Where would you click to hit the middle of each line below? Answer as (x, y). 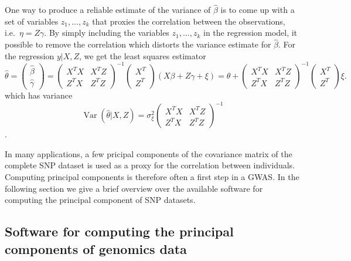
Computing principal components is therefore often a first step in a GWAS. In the (152, 177)
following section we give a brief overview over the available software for (134, 188)
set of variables (32, 21)
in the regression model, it (251, 33)
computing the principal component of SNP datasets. (100, 200)
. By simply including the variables (107, 33)
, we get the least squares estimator (143, 55)
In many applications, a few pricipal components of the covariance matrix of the (149, 153)
